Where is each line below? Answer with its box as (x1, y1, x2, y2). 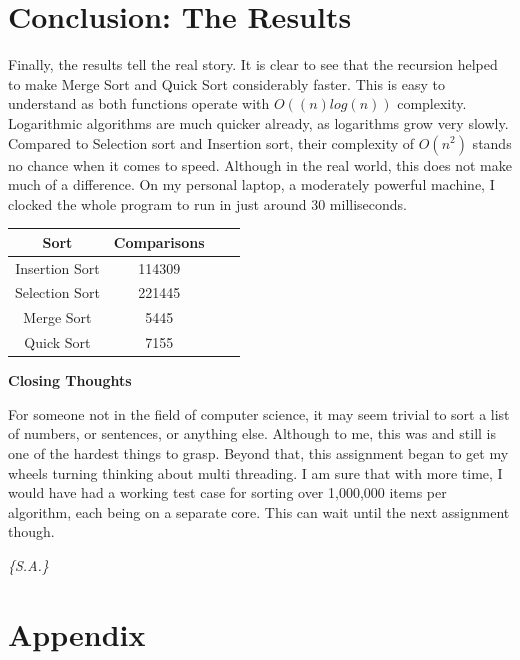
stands (472, 132, 512, 153)
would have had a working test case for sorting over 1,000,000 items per (8, 482, 447, 503)
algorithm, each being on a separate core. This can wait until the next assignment (8, 501, 510, 522)
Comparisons (113, 231, 205, 252)
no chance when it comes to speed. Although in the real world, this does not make (8, 154, 512, 175)
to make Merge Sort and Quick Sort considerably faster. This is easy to (8, 73, 445, 94)
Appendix (8, 613, 146, 654)
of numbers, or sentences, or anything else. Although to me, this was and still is (8, 423, 496, 444)
